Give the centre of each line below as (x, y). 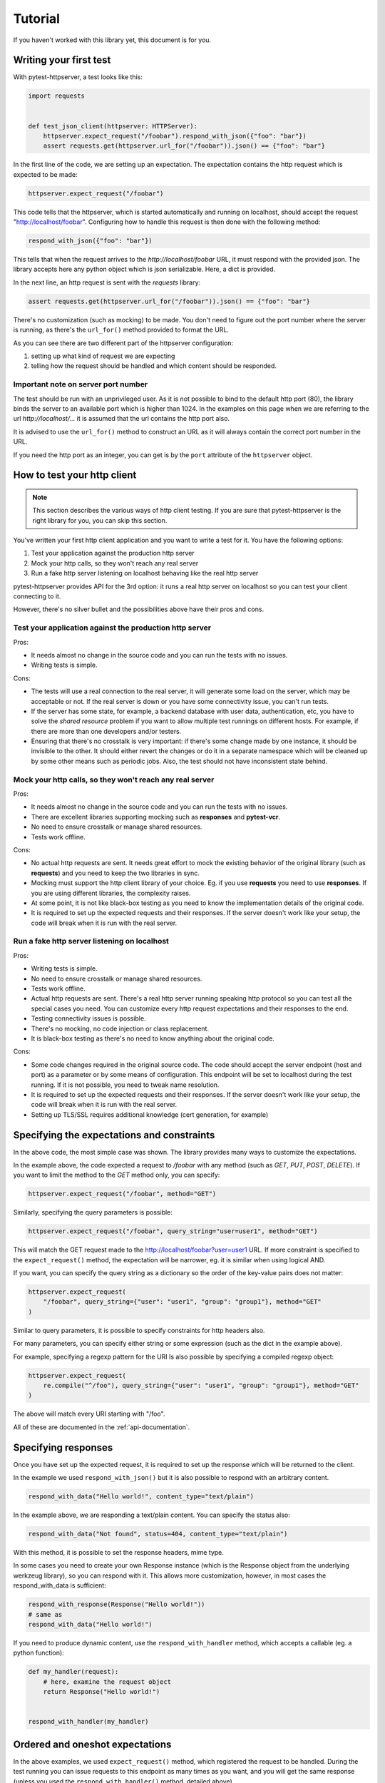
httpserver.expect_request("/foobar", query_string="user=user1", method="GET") (173, 1231)
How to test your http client (75, 475)
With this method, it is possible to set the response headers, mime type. (119, 1552)
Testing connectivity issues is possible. (88, 1018)
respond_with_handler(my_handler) (88, 1722)
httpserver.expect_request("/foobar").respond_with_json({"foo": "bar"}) (175, 136)
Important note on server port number (81, 384)
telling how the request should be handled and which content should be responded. (154, 366)
